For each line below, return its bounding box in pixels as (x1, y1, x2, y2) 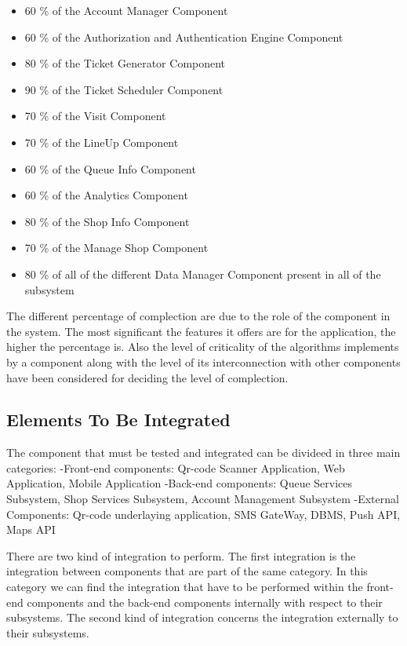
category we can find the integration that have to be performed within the (6, 578, 363, 595)
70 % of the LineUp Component (24, 133, 179, 150)
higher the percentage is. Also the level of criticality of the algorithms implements (6, 338, 399, 355)
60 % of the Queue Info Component (24, 160, 196, 177)
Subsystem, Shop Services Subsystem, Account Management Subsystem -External (6, 491, 399, 507)
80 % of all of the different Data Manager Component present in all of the (24, 265, 381, 282)
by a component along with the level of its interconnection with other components (6, 353, 401, 370)
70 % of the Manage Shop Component (24, 239, 209, 256)
